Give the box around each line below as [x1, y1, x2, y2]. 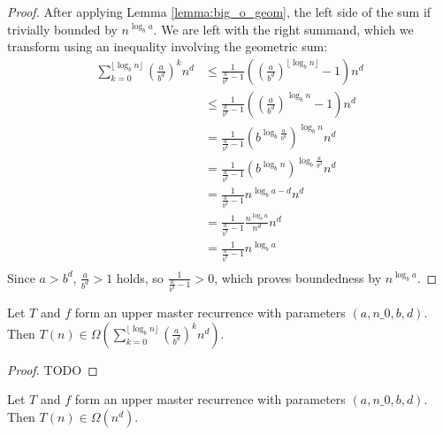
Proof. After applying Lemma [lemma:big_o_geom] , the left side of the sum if [7, 3, 432, 20]
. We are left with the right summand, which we [153, 19, 414, 38]
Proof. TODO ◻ [7, 360, 98, 378]
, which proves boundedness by [214, 268, 382, 286]
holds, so [116, 268, 164, 286]
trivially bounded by [7, 19, 118, 38]
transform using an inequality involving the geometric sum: [7, 37, 328, 56]
